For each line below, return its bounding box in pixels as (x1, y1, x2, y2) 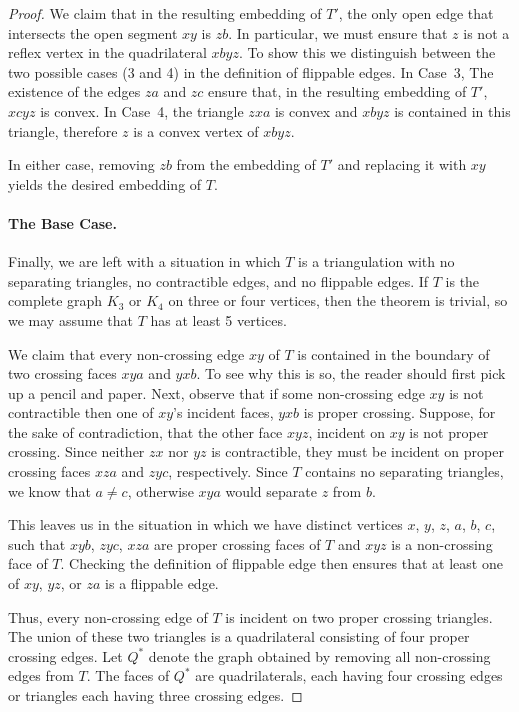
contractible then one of (8, 402, 154, 423)
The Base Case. (8, 212, 117, 233)
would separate (225, 480, 317, 501)
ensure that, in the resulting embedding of (208, 81, 467, 102)
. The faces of (86, 665, 170, 686)
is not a (463, 22, 510, 43)
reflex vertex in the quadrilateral (8, 42, 207, 63)
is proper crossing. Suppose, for (303, 402, 496, 423)
